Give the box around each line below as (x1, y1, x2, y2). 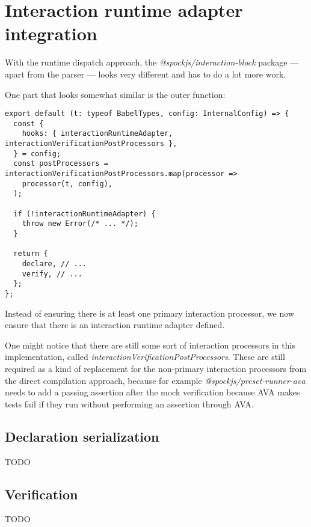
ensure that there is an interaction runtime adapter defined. (5, 318, 225, 331)
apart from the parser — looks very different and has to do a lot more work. (5, 67, 286, 80)
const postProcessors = (13, 159, 108, 168)
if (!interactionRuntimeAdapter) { (13, 209, 156, 218)
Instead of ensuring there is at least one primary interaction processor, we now (5, 306, 294, 319)
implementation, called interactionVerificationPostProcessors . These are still (5, 350, 285, 363)
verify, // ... (22, 269, 82, 278)
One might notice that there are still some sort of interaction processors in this (5, 338, 295, 351)
